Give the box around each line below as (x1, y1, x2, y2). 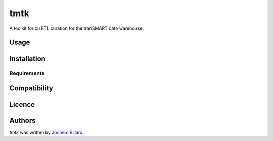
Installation (9, 55, 45, 63)
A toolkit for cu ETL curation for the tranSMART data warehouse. (9, 25, 144, 31)
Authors (9, 116, 36, 125)
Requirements (9, 70, 45, 77)
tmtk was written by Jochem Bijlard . (9, 129, 84, 136)
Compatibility (9, 84, 53, 92)
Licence (9, 100, 35, 109)
